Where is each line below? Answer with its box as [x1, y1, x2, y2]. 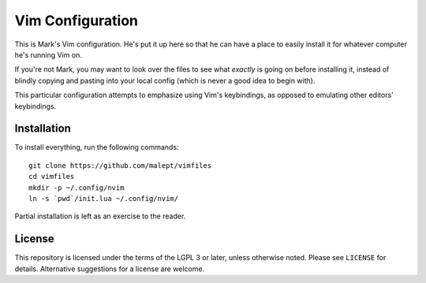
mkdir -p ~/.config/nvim [28, 183, 125, 192]
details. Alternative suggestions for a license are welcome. [14, 264, 205, 274]
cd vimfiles [28, 172, 75, 181]
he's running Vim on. [14, 50, 82, 59]
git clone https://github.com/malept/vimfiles [28, 161, 212, 169]
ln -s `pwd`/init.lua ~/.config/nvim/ [28, 194, 179, 203]
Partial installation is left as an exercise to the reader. [14, 211, 186, 221]
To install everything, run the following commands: [14, 143, 179, 152]
